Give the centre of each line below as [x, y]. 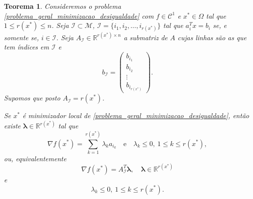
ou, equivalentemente [35, 158]
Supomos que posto [32, 98]
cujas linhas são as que [212, 37]
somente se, [22, 37]
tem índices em [26, 47]
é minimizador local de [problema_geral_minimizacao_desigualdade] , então [136, 115]
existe [13, 126]
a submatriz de [146, 37]
